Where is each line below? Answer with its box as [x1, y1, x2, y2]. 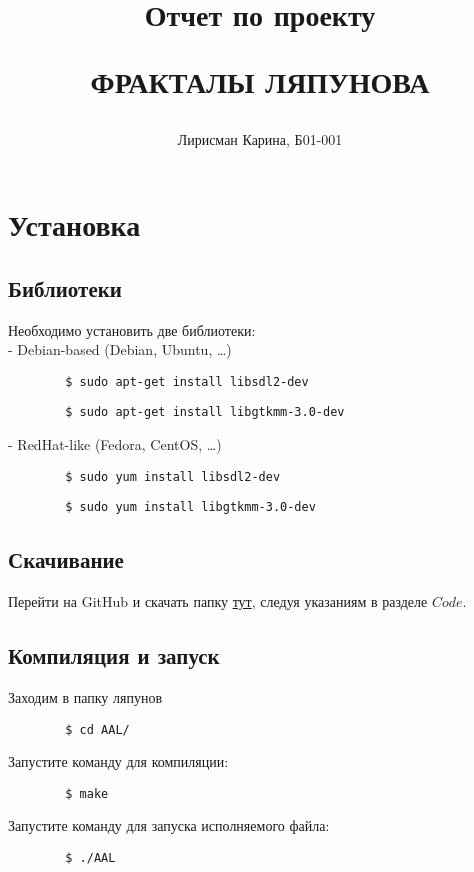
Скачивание [8, 544, 124, 575]
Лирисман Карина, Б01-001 [177, 128, 343, 149]
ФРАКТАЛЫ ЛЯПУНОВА [90, 61, 430, 102]
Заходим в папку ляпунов [8, 686, 162, 707]
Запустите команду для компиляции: [8, 751, 229, 772]
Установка [8, 204, 141, 245]
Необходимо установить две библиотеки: [8, 319, 256, 340]
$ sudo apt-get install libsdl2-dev [65, 374, 309, 389]
